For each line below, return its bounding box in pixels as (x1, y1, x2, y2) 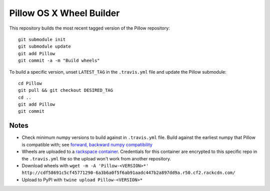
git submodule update (18, 44, 71, 50)
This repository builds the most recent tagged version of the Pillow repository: (9, 25, 170, 31)
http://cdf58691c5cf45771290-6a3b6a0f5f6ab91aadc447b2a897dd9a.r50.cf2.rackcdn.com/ (21, 170, 235, 175)
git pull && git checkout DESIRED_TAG (18, 88, 113, 93)
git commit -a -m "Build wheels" (18, 58, 100, 64)
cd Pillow (18, 80, 42, 86)
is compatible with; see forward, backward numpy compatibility (21, 141, 152, 147)
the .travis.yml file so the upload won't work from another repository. (21, 155, 171, 161)
